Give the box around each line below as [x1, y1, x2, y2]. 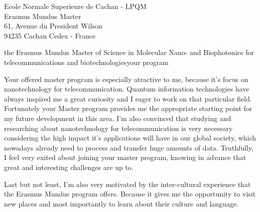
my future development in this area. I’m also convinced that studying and [4, 112, 231, 123]
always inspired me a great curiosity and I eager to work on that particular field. [4, 93, 252, 103]
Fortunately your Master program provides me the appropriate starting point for [4, 103, 252, 113]
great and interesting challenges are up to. [4, 161, 134, 172]
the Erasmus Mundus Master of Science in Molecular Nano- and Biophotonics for [4, 47, 254, 57]
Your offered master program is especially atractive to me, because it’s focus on [4, 73, 248, 84]
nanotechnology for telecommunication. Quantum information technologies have [4, 83, 249, 94]
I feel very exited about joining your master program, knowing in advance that [4, 152, 246, 162]
